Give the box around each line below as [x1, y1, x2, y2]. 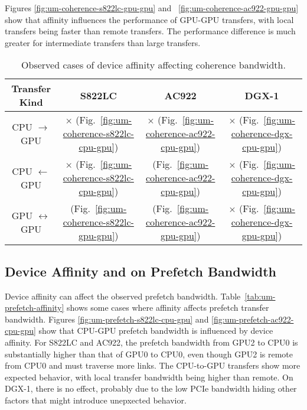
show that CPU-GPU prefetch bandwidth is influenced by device [38, 324, 273, 337]
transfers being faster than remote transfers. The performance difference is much [5, 25, 296, 37]
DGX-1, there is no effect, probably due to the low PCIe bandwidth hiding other [5, 382, 297, 395]
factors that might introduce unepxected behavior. [5, 393, 187, 406]
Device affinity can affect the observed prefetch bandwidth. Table [5, 289, 241, 302]
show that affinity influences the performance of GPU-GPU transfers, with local [5, 13, 294, 25]
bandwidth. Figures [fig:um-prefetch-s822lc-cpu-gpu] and [5, 313, 209, 325]
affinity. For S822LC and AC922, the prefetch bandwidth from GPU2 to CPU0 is [5, 336, 298, 348]
